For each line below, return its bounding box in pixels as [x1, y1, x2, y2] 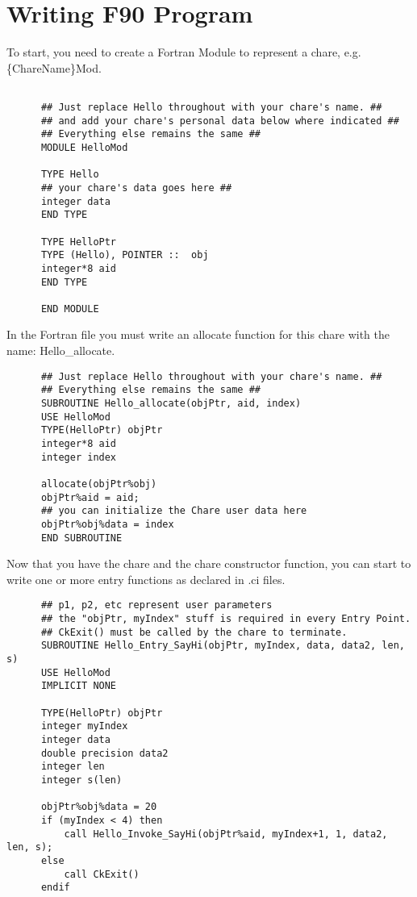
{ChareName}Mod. [6, 59, 102, 76]
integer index [40, 451, 117, 463]
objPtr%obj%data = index [40, 518, 174, 530]
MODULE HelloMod [40, 141, 128, 153]
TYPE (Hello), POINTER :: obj [40, 249, 209, 261]
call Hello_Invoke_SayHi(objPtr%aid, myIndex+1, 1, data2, [64, 828, 388, 840]
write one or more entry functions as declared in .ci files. [6, 570, 286, 587]
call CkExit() [64, 868, 140, 880]
